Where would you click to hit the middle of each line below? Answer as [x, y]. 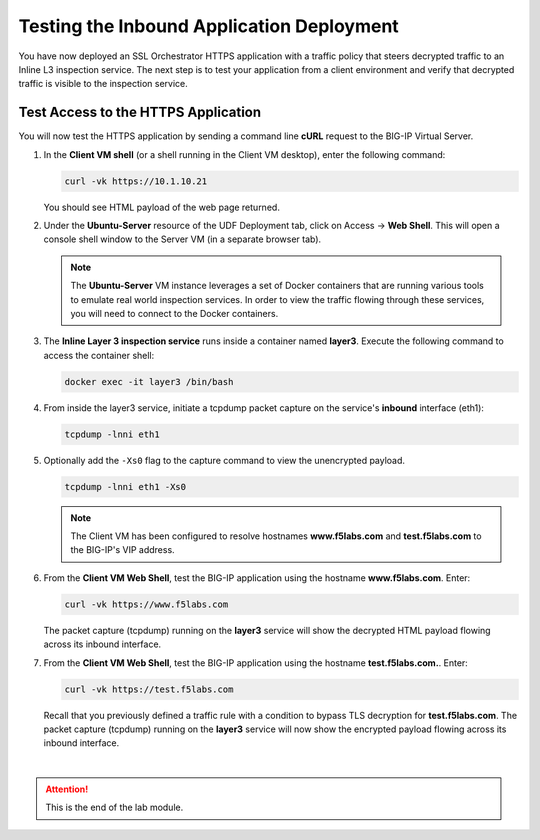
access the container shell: [99, 355]
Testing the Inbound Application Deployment [208, 26]
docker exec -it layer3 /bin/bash [149, 381]
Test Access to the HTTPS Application [140, 112]
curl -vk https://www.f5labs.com [146, 604]
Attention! [67, 789]
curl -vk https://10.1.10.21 [136, 181]
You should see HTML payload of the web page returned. [161, 207]
